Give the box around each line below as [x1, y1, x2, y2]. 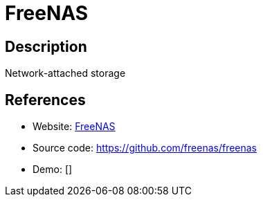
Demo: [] [33, 163, 73, 176]
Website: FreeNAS [33, 120, 116, 133]
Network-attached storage [5, 67, 126, 80]
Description [5, 37, 87, 55]
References [5, 91, 86, 109]
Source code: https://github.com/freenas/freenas [33, 142, 257, 154]
